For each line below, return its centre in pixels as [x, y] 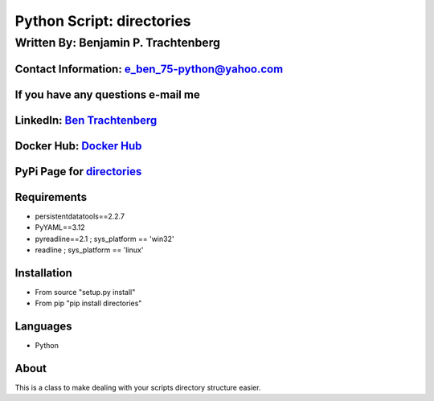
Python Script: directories [103, 21]
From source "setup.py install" [85, 292]
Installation [43, 273]
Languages [43, 327]
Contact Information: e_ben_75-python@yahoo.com [149, 69]
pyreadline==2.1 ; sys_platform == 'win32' [104, 239]
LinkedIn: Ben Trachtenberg [86, 120]
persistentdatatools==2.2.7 [80, 216]
